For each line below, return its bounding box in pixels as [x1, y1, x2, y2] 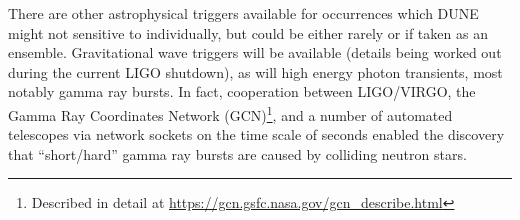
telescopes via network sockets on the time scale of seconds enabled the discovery [8, 124, 505, 145]
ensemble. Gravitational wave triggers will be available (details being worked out [8, 42, 502, 63]
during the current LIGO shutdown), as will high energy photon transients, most [8, 61, 503, 82]
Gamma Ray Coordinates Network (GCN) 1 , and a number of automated [8, 101, 453, 125]
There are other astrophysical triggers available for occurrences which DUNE [8, 3, 479, 23]
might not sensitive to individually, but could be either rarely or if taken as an [8, 22, 488, 43]
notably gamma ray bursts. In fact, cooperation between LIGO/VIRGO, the [8, 81, 476, 102]
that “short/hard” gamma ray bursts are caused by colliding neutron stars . [8, 143, 467, 164]
